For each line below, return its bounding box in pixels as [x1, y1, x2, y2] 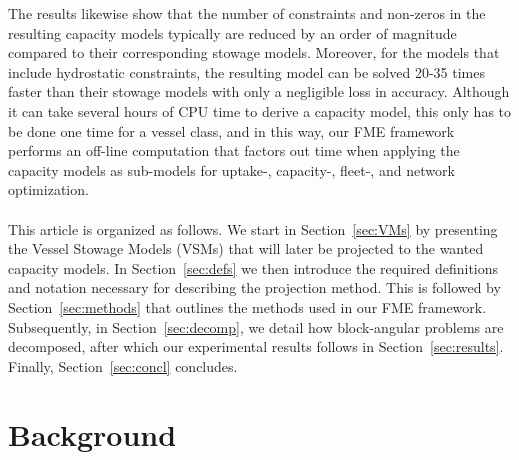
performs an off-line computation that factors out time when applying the [8, 140, 460, 161]
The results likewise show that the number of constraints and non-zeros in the [8, 3, 486, 23]
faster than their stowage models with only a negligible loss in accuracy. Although [8, 81, 510, 102]
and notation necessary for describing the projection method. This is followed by [8, 277, 501, 298]
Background [8, 414, 177, 455]
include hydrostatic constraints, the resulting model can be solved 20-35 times [8, 61, 485, 82]
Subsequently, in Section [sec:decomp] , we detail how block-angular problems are [8, 316, 504, 337]
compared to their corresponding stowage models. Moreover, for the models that [8, 42, 500, 63]
